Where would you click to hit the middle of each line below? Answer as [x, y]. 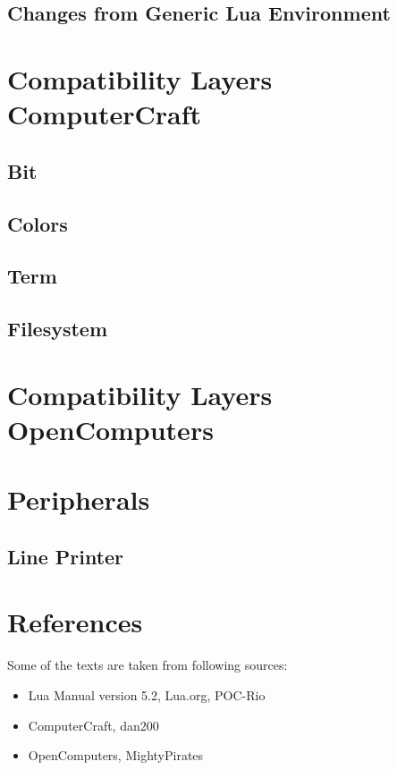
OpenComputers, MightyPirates [116, 755]
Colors [38, 223]
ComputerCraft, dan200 [93, 725]
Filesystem [58, 329]
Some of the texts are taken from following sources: [148, 665]
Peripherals [79, 499]
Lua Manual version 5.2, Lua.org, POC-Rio [147, 694]
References [75, 622]
